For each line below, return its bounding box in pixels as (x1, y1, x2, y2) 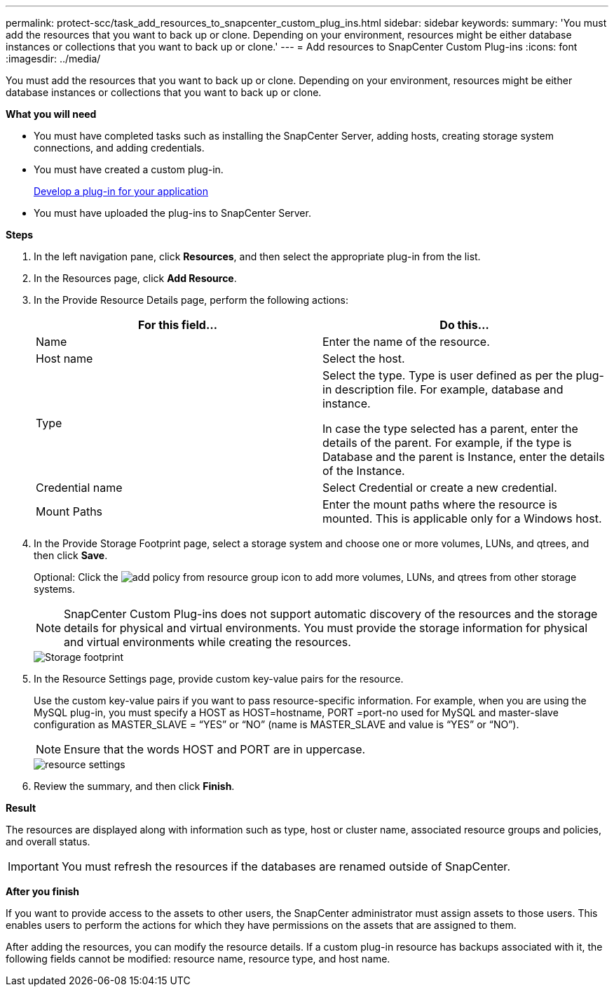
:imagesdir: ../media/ (6, 53, 101, 65)
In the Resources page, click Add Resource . (34, 272, 237, 284)
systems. (34, 583, 75, 595)
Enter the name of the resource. (322, 335, 490, 349)
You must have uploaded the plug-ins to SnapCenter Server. (34, 207, 311, 219)
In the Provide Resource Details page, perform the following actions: (34, 294, 348, 306)
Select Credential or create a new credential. (322, 481, 557, 495)
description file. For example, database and (334, 382, 564, 396)
